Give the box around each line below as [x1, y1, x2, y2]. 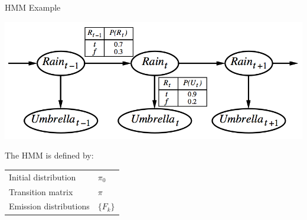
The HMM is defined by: [5, 149, 94, 161]
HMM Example [5, 1, 61, 13]
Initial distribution [9, 170, 76, 183]
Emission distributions [9, 200, 90, 212]
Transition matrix [9, 185, 73, 198]
